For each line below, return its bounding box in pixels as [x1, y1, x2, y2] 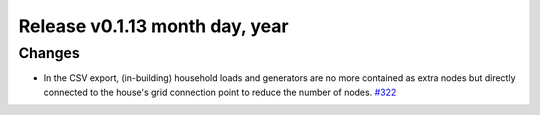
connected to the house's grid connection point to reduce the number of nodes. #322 [43, 86, 397, 98]
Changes [18, 44, 80, 62]
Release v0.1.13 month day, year [18, 15, 289, 37]
